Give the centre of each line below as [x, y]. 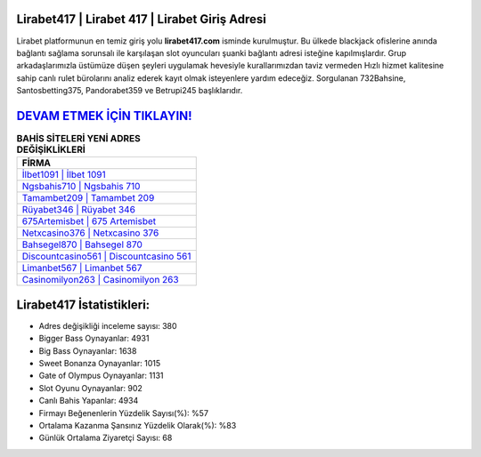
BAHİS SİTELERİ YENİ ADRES [79, 139]
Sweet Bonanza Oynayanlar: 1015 [99, 364]
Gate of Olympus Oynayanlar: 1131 [101, 376]
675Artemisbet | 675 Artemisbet [89, 221]
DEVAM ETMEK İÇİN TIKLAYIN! [104, 116]
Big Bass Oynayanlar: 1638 [88, 350]
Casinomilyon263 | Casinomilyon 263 [100, 280]
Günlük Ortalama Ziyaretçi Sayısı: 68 [106, 438]
